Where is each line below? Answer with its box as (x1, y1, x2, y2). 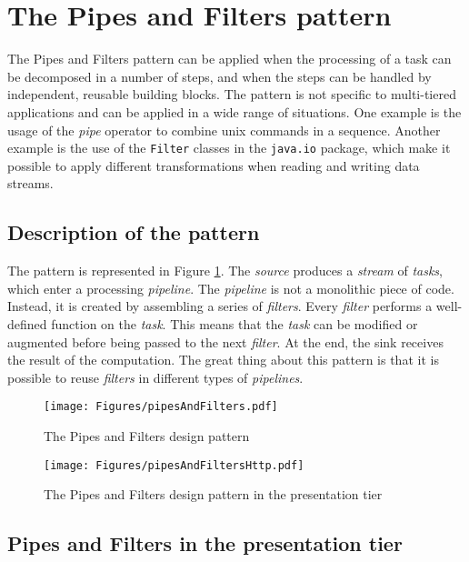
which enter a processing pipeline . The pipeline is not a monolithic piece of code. (7, 278, 454, 297)
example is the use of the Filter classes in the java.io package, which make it (7, 138, 451, 157)
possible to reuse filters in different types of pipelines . (7, 367, 304, 386)
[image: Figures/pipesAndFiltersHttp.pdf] (44, 458, 304, 472)
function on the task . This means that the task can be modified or (51, 314, 418, 333)
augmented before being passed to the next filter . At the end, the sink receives (7, 332, 444, 351)
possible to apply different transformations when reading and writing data (7, 156, 420, 175)
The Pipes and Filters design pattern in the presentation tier (44, 485, 383, 504)
